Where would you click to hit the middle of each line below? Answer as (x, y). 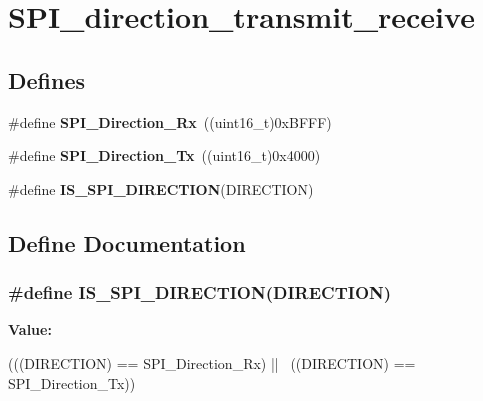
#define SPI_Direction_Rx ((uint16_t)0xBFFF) (170, 121)
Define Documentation (127, 242)
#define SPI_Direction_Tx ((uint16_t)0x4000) (164, 155)
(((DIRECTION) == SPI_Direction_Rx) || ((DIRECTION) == (212, 362)
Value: (30, 329)
